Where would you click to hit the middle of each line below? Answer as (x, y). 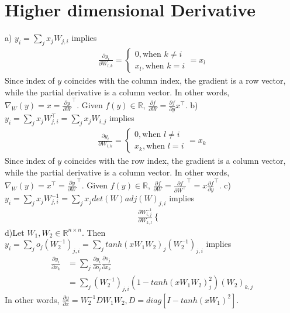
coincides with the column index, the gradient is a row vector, (175, 80)
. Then (94, 232)
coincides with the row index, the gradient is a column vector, (175, 161)
